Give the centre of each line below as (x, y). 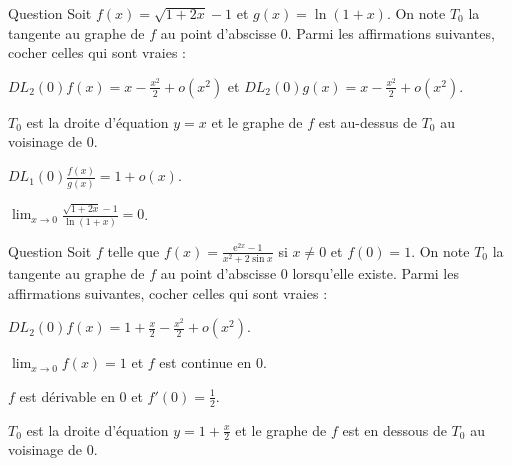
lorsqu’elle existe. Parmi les (375, 272)
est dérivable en (67, 395)
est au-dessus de (368, 121)
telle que (133, 250)
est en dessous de (394, 429)
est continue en (205, 362)
